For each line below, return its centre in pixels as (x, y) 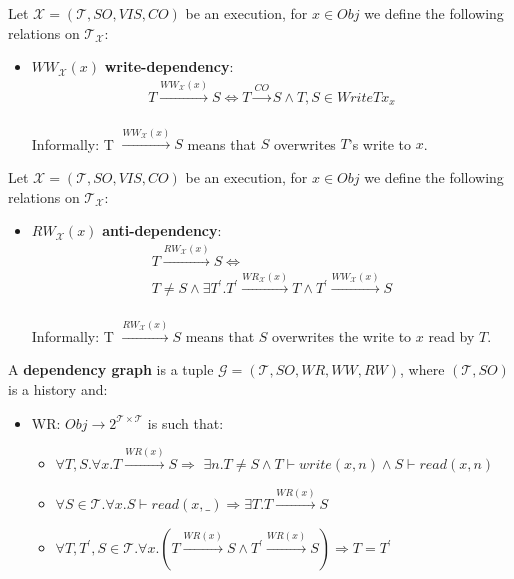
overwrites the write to (342, 335)
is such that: (185, 422)
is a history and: (58, 389)
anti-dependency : (162, 230)
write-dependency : (169, 66)
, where (422, 369)
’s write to (380, 143)
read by (451, 335)
